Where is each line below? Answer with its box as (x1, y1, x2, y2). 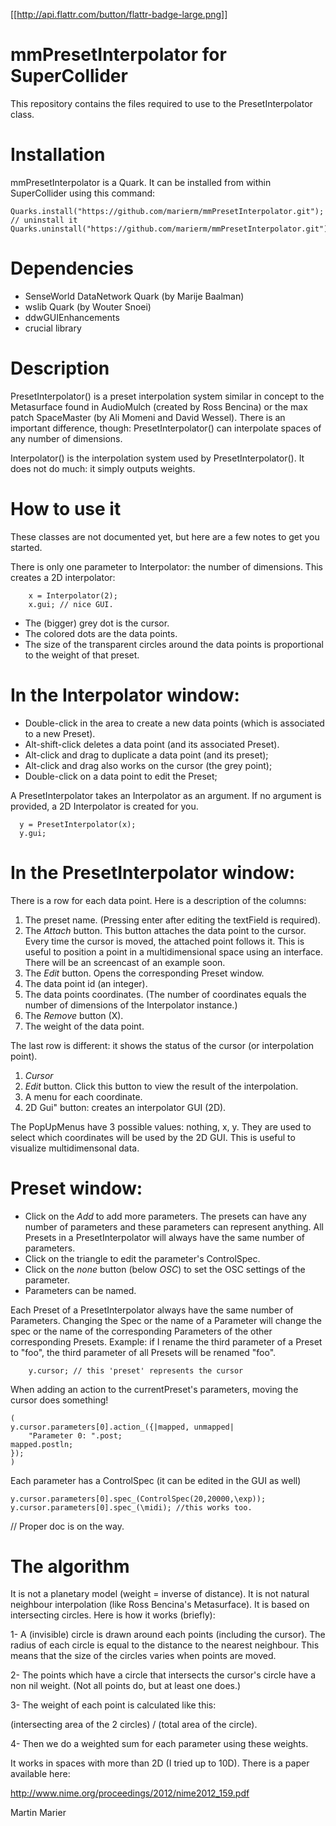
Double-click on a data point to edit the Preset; (24, 770, 218, 782)
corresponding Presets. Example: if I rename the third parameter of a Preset (10, 1335, 323, 1348)
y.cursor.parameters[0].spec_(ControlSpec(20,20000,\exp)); (10, 1494, 267, 1504)
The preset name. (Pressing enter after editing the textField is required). (24, 914, 321, 926)
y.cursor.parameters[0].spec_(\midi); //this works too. (10, 1502, 253, 1513)
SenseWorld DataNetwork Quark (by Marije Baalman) (24, 290, 245, 302)
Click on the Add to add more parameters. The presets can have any (24, 1210, 307, 1222)
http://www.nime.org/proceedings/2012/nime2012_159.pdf (10, 1787, 250, 1799)
